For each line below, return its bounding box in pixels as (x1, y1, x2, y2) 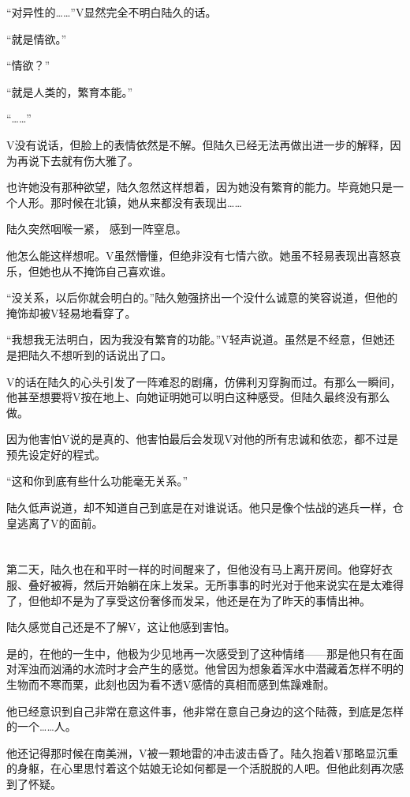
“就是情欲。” (6, 30, 67, 47)
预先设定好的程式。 (6, 445, 106, 462)
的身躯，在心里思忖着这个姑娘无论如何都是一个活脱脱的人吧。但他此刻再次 (6, 760, 393, 776)
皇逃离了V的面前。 (6, 514, 103, 531)
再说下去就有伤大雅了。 (17, 152, 139, 168)
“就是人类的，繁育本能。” (6, 83, 133, 100)
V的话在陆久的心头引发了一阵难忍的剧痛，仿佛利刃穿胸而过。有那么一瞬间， (6, 373, 401, 389)
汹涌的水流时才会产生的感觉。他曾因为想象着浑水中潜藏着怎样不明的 (50, 660, 404, 677)
